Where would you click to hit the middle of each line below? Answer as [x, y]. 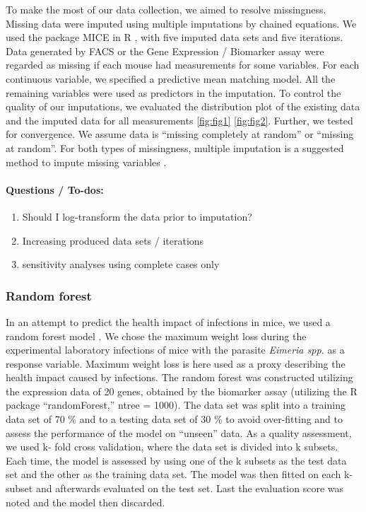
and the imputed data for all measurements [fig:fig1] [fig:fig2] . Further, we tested [179, 120]
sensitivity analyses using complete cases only [121, 264]
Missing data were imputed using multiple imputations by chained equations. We [181, 23]
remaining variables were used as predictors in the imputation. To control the [173, 92]
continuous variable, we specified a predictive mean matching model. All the [171, 78]
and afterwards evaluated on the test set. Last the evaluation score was [190, 488]
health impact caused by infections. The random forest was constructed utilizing [179, 377]
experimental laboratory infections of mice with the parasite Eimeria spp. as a [175, 350]
